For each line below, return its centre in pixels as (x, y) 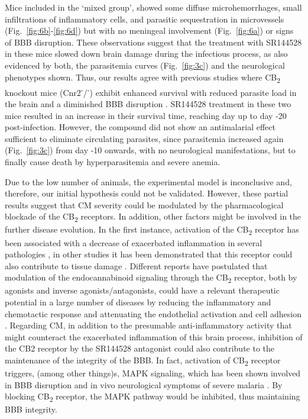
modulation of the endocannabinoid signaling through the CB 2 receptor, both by (151, 278)
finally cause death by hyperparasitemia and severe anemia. (113, 161)
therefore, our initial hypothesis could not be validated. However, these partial (147, 193)
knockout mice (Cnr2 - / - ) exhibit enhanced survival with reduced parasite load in (151, 91)
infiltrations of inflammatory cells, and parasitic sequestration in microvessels (145, 19)
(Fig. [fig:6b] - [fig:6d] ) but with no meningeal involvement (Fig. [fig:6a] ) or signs (149, 30)
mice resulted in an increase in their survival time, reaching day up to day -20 (146, 115)
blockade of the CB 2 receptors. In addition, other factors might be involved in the (153, 217)
